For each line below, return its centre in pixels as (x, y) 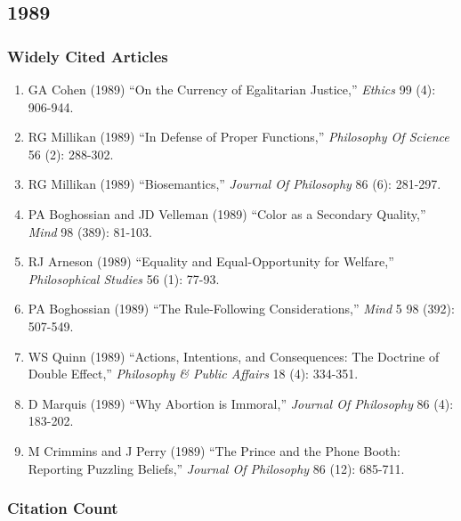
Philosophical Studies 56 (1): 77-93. (124, 278)
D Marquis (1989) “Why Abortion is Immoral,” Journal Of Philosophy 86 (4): (241, 403)
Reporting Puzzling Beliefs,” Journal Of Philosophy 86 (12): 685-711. (216, 468)
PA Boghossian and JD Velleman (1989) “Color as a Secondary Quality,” (227, 213)
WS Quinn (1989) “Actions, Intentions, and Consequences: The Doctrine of (234, 356)
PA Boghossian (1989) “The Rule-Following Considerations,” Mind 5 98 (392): (241, 309)
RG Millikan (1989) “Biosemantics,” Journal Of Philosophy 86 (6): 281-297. (235, 184)
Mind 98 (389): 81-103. (90, 231)
